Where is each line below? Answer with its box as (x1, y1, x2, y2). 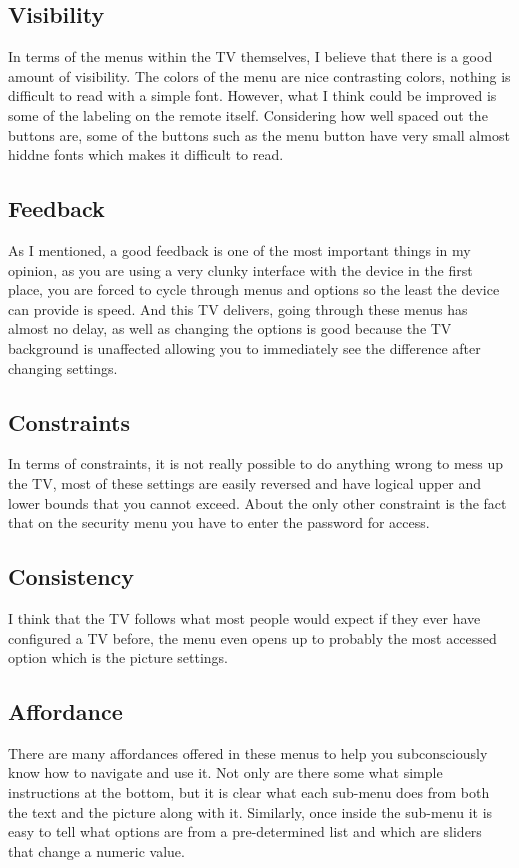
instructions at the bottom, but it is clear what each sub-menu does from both (8, 782, 490, 803)
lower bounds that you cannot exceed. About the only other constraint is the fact (8, 492, 507, 513)
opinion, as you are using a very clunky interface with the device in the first (8, 259, 473, 280)
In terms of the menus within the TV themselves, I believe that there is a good (8, 46, 493, 67)
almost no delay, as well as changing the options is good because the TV (8, 318, 452, 339)
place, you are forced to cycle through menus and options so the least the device (8, 279, 500, 300)
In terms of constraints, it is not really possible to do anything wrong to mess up (8, 453, 504, 474)
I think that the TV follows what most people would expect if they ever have (8, 607, 481, 628)
